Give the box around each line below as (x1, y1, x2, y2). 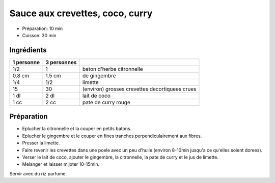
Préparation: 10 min (22, 25, 63, 32)
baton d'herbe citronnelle (82, 65, 143, 72)
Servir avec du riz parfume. (9, 170, 67, 176)
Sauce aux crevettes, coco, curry (9, 8, 153, 19)
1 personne (12, 58, 40, 66)
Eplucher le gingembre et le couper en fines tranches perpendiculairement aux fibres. (22, 133, 202, 139)
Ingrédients (9, 46, 47, 54)
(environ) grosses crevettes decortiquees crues (82, 85, 197, 93)
